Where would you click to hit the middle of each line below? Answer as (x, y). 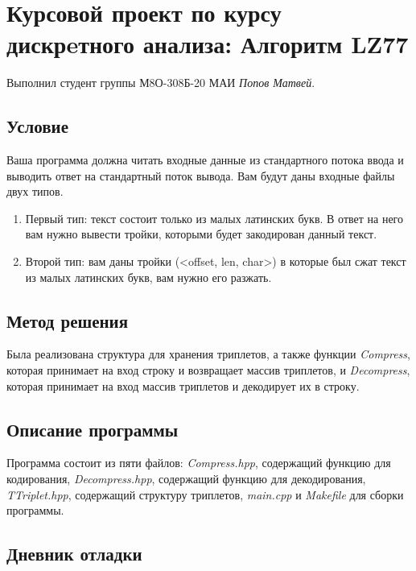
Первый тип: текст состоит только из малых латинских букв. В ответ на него (214, 218)
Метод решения (68, 320)
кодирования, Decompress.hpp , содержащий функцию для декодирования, (186, 479)
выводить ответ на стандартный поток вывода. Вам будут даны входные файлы (201, 175)
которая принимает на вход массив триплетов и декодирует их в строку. (183, 385)
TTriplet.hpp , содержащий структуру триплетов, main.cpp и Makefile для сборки (205, 494)
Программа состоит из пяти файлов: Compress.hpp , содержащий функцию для (199, 463)
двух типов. (35, 191)
